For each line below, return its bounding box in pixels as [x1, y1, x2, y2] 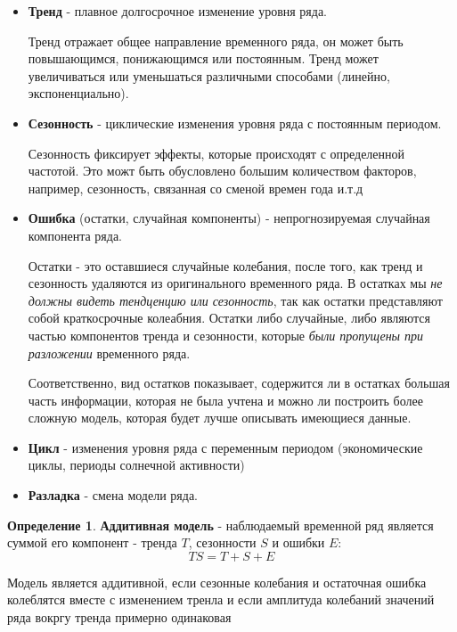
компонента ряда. [28, 226, 123, 244]
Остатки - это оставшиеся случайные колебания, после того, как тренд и [28, 256, 423, 275]
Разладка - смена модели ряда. [28, 486, 199, 505]
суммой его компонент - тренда [7, 533, 177, 552]
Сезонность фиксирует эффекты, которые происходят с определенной [28, 144, 405, 162]
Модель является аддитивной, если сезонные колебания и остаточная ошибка [7, 572, 427, 591]
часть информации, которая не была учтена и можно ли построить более [28, 390, 423, 409]
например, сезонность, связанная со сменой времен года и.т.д [28, 178, 363, 197]
